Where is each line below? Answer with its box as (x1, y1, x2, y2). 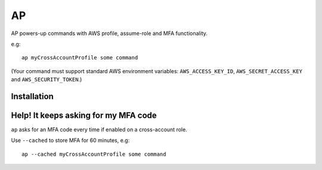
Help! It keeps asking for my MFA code (11, 110, 157, 120)
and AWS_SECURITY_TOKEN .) (11, 76, 82, 83)
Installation (11, 91, 54, 101)
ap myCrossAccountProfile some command (21, 54, 138, 61)
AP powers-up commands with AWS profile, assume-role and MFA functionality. (11, 30, 208, 37)
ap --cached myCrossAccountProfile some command (21, 150, 166, 158)
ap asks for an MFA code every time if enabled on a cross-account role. (11, 126, 187, 133)
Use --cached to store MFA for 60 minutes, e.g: (11, 137, 130, 144)
